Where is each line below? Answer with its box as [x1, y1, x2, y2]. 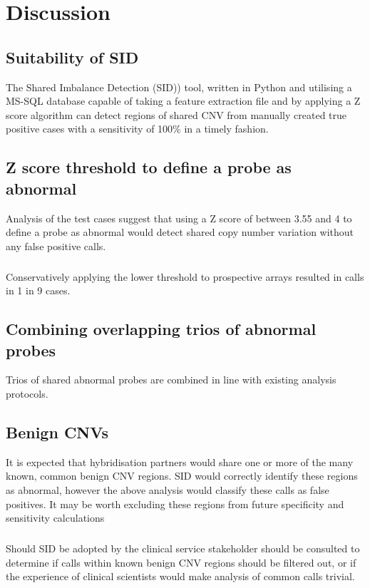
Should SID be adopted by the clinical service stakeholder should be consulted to [6, 541, 360, 556]
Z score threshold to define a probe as [6, 156, 292, 178]
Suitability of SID [6, 46, 139, 68]
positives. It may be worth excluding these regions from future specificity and [6, 496, 344, 511]
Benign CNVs [6, 421, 109, 443]
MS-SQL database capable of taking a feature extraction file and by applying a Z [6, 93, 361, 108]
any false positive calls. [6, 238, 106, 253]
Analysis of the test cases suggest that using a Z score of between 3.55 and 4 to [6, 210, 352, 225]
